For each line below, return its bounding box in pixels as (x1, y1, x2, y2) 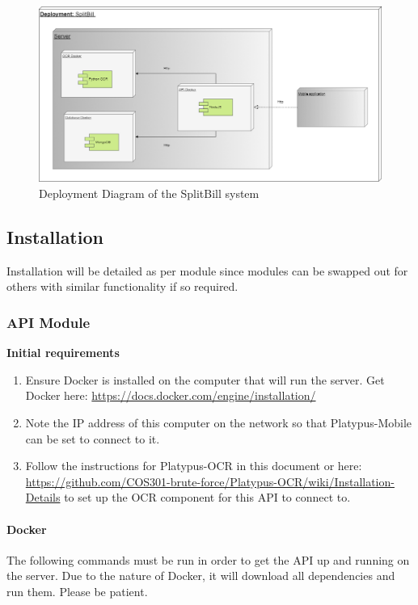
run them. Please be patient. (6, 582, 148, 599)
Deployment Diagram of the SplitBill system (39, 184, 260, 201)
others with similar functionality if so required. (6, 278, 239, 295)
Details (25, 489, 61, 506)
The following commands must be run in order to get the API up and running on (6, 551, 410, 568)
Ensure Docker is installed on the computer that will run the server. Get (25, 371, 385, 388)
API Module (6, 312, 91, 332)
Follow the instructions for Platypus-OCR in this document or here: (25, 457, 362, 474)
